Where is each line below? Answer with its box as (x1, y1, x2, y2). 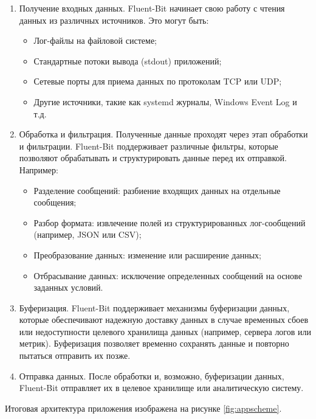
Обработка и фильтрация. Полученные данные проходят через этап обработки (19, 128, 308, 140)
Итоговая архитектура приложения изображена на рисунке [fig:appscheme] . (5, 401, 282, 414)
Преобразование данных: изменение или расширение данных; (33, 248, 261, 261)
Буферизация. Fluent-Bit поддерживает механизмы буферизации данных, (19, 301, 290, 314)
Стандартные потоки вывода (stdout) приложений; (33, 54, 222, 67)
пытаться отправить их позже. (19, 349, 131, 362)
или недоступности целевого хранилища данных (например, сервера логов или (19, 325, 312, 338)
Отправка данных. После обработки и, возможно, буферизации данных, (19, 369, 284, 382)
